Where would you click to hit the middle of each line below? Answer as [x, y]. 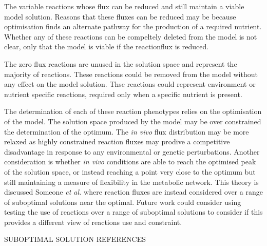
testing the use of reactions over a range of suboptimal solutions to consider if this [133, 212]
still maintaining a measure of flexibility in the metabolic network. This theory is [131, 182]
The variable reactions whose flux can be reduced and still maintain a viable [124, 6]
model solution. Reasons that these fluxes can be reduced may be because [120, 16]
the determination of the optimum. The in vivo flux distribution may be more [127, 131]
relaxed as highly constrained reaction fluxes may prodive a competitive [117, 141]
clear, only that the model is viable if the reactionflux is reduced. [107, 46]
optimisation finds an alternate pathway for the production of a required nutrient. [133, 26]
